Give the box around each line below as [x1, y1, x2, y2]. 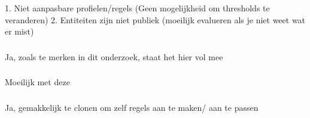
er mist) [5, 25, 34, 38]
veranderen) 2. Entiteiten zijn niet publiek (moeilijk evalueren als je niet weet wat [5, 13, 306, 26]
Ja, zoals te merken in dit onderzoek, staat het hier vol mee [5, 50, 223, 63]
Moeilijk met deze [5, 76, 70, 88]
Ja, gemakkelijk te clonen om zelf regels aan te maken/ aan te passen [5, 101, 259, 113]
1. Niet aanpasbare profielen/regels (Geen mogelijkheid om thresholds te [5, 1, 270, 14]
